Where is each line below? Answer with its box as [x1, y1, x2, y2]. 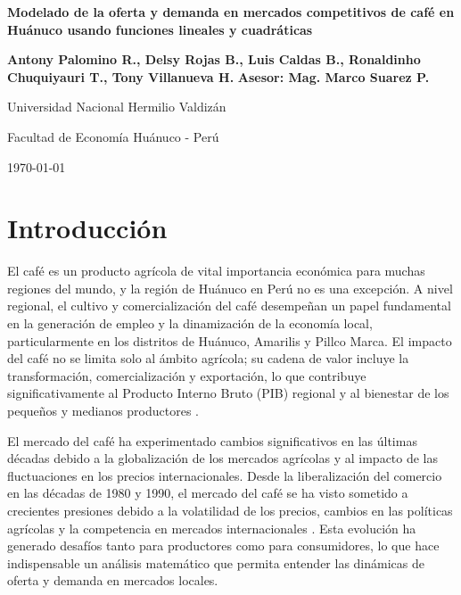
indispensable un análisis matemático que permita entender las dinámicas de [7, 553, 424, 572]
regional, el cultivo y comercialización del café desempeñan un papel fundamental [7, 296, 451, 315]
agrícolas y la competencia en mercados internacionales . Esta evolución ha [7, 518, 416, 537]
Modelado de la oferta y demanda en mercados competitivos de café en [7, 3, 455, 21]
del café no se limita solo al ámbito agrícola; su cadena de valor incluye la [7, 349, 409, 368]
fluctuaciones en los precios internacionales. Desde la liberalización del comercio [7, 466, 442, 484]
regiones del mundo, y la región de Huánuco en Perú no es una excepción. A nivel [7, 278, 453, 297]
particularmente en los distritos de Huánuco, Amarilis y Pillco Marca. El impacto [7, 331, 452, 350]
